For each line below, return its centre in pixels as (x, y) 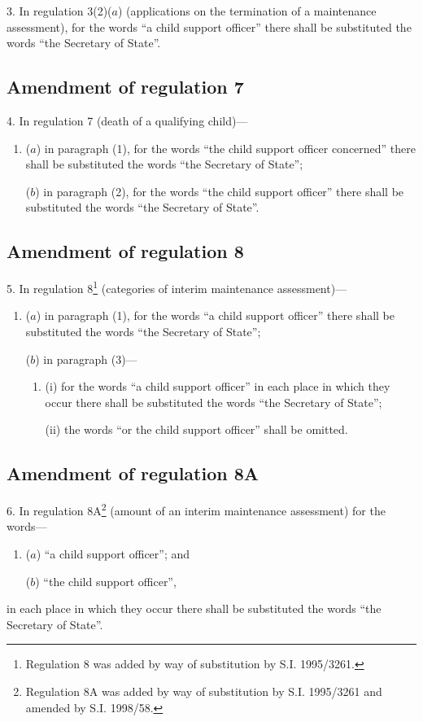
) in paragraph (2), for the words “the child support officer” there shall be (220, 191)
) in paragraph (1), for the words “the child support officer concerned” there (226, 148)
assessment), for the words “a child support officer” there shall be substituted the (209, 26)
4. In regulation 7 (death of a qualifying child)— (127, 120)
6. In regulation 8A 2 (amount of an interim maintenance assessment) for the (196, 509)
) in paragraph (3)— (86, 359)
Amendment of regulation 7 (125, 87)
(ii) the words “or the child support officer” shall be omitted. (196, 429)
